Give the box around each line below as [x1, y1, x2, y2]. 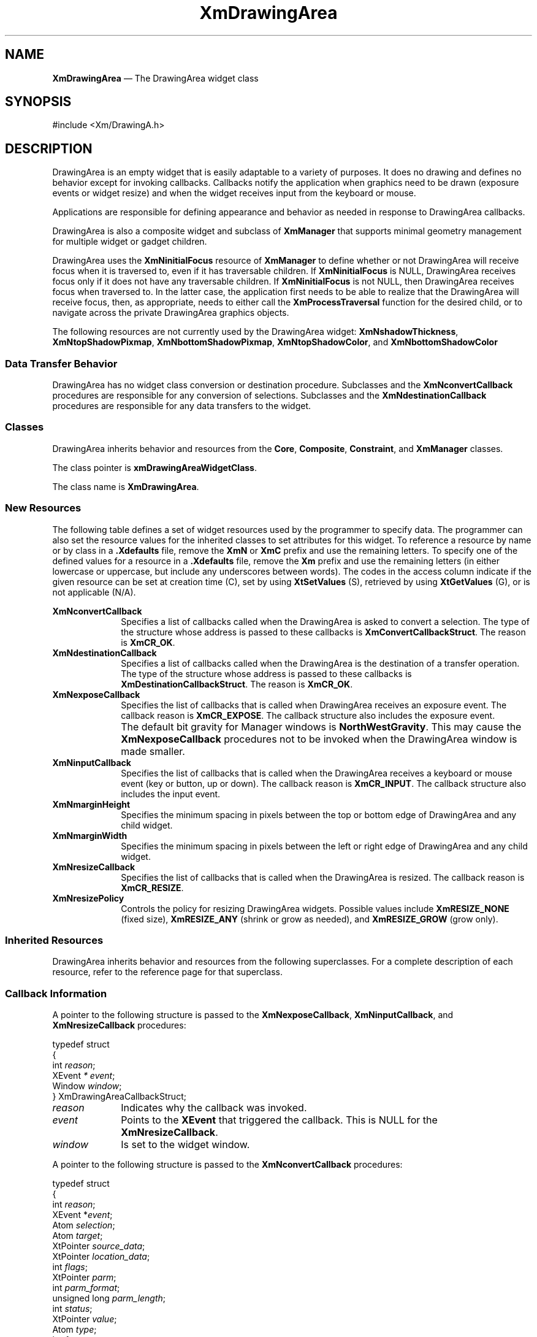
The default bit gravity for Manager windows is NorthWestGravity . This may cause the [121, 720, 522, 733]
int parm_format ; [52, 1282, 120, 1293]
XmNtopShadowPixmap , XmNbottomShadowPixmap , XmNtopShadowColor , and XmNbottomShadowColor [52, 337, 498, 348]
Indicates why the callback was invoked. [121, 1101, 307, 1114]
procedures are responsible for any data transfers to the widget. [52, 400, 311, 412]
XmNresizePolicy [52, 892, 124, 903]
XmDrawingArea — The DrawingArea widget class [52, 72, 259, 83]
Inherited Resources [5, 933, 104, 946]
